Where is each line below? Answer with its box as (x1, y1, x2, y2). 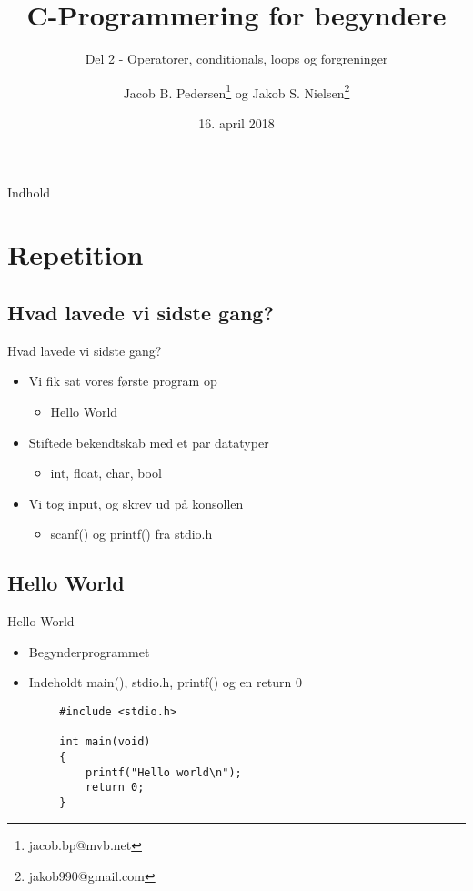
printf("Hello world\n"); (85, 765, 242, 779)
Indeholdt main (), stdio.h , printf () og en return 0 (28, 673, 302, 692)
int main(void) (59, 735, 151, 749)
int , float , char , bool (50, 463, 162, 482)
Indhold (7, 182, 51, 201)
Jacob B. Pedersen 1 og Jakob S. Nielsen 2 (123, 80, 350, 102)
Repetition (7, 236, 144, 273)
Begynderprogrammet (28, 642, 150, 661)
